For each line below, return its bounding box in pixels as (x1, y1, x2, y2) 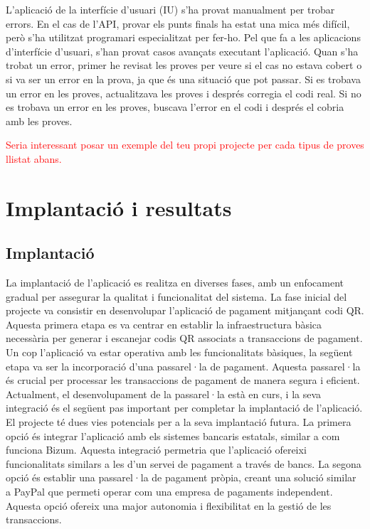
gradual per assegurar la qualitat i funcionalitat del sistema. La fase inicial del (6, 289, 347, 304)
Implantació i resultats (6, 193, 232, 222)
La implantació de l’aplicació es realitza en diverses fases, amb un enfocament (6, 275, 344, 290)
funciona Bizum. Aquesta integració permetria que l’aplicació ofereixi (6, 442, 307, 457)
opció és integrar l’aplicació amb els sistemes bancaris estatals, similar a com (6, 428, 340, 443)
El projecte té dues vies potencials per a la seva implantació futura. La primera (6, 415, 351, 429)
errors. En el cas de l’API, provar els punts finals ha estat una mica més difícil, (6, 16, 350, 31)
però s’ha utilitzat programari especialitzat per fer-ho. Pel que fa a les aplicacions (6, 30, 361, 45)
